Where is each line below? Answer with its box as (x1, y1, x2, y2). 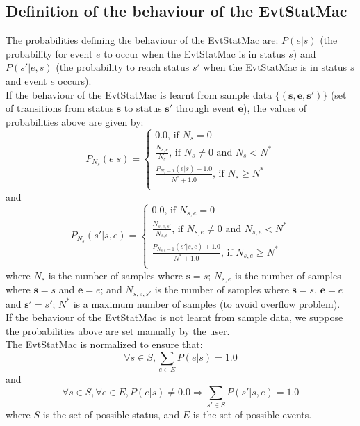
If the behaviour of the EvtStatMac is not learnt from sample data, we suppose (6, 310, 343, 325)
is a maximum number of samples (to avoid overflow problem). (73, 296, 341, 311)
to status (124, 101, 162, 115)
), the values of (243, 101, 307, 115)
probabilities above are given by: (6, 114, 144, 129)
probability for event (6, 46, 93, 60)
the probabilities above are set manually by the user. (6, 323, 230, 338)
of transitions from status (6, 101, 114, 115)
